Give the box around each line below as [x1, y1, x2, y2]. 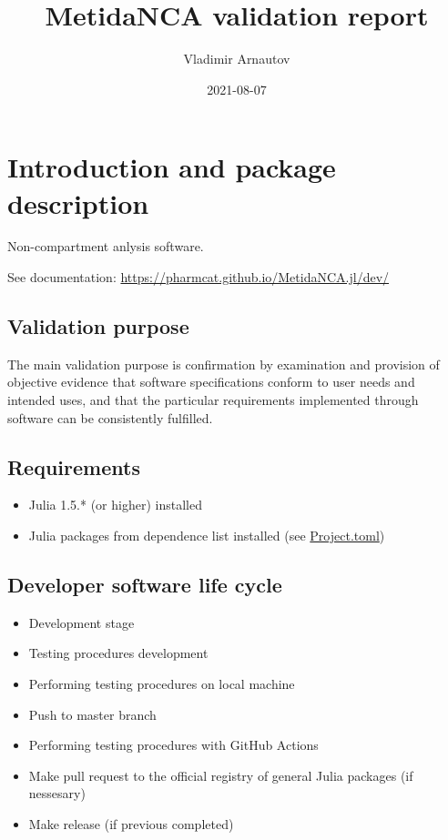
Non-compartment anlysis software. [7, 237, 204, 256]
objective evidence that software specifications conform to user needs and [7, 372, 415, 391]
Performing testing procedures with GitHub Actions [28, 735, 319, 754]
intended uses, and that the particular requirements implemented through [7, 390, 419, 410]
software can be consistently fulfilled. [7, 408, 213, 427]
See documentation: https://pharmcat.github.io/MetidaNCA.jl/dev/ [7, 268, 390, 287]
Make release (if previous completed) [28, 814, 234, 833]
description [7, 184, 149, 221]
